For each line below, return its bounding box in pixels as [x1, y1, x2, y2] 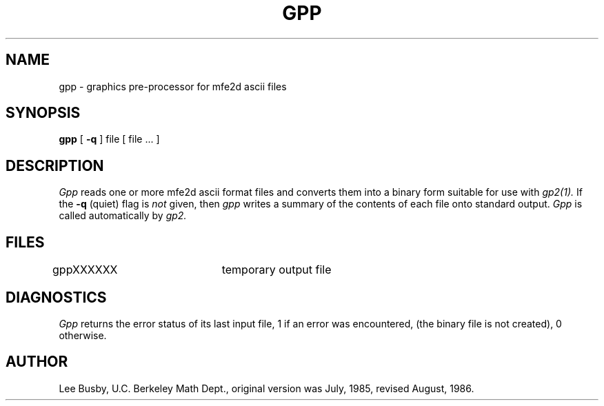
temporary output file [221, 263, 332, 277]
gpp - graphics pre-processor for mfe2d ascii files [59, 80, 287, 92]
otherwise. [59, 329, 107, 341]
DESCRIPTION [6, 156, 104, 174]
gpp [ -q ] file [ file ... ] [59, 133, 160, 145]
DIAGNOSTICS [6, 288, 107, 306]
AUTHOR [6, 353, 68, 371]
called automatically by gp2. [59, 210, 187, 222]
